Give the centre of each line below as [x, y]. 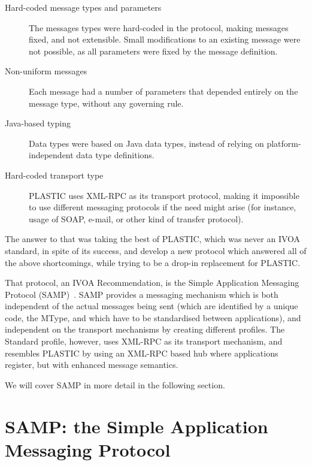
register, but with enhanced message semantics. [92, 365]
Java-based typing [38, 123]
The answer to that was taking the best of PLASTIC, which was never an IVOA [153, 239]
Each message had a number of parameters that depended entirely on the [163, 91]
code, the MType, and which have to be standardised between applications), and [153, 317]
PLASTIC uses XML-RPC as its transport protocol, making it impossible [164, 195]
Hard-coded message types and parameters [83, 7]
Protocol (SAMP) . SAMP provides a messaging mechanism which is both [142, 294]
